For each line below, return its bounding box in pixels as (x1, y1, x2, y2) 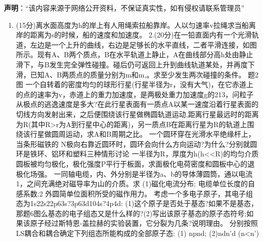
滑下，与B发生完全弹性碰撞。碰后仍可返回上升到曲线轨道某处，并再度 (16, 59, 248, 69)
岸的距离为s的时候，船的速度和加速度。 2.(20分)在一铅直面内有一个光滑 (16, 29, 252, 40)
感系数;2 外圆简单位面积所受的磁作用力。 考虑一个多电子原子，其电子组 (16, 188, 253, 198)
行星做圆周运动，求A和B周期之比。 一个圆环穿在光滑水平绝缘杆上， (30, 129, 255, 139)
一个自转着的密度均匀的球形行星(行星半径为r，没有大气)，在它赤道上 (25, 79, 253, 90)
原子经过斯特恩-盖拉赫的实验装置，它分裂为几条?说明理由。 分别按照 (30, 218, 258, 228)
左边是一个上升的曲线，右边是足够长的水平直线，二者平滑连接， (30, 39, 243, 50)
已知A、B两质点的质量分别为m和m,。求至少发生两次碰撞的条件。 (30, 69, 246, 79)
